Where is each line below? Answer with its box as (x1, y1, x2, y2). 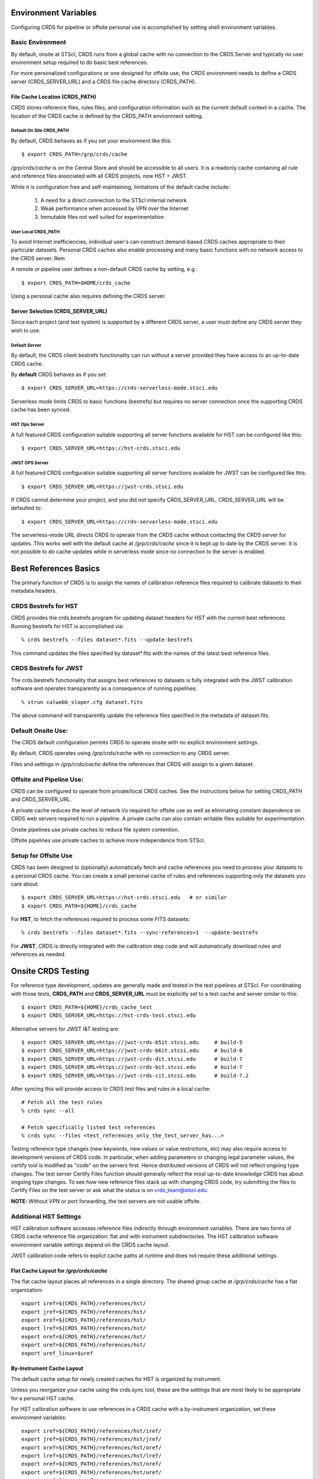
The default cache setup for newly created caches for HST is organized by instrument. (11, 1375, 222, 1383)
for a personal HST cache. (11, 1394, 75, 1402)
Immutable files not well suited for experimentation (40, 213, 164, 220)
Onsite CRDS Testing (11, 966, 90, 976)
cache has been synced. (11, 406, 71, 414)
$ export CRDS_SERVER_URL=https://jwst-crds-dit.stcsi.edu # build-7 (21, 1055, 243, 1062)
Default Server (11, 342, 41, 348)
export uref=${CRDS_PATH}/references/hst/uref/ (21, 1469, 162, 1475)
